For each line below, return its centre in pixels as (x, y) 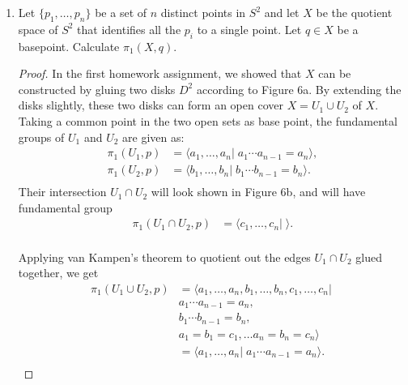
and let (282, 12)
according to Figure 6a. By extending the (299, 89)
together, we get (58, 273)
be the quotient (354, 12)
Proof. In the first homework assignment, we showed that (160, 73)
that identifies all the (129, 29)
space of (38, 29)
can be (335, 73)
